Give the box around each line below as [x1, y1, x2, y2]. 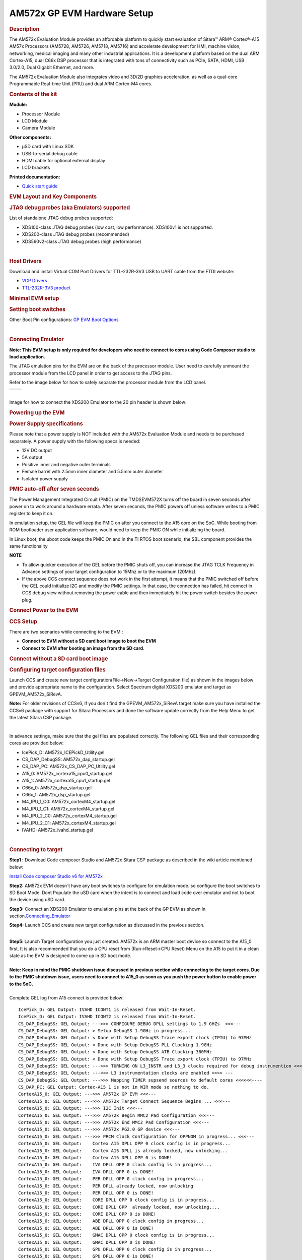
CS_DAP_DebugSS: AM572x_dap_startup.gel [22, 757, 115, 762]
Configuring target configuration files [9, 666, 106, 673]
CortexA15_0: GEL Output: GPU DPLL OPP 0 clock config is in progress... [18, 1246, 212, 1252]
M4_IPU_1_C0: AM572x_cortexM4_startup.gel [22, 799, 116, 805]
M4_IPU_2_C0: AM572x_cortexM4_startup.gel [22, 813, 117, 819]
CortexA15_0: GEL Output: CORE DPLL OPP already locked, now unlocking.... [18, 1204, 220, 1210]
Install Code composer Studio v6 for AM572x [9, 873, 103, 879]
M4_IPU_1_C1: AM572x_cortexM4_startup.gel [22, 805, 115, 811]
